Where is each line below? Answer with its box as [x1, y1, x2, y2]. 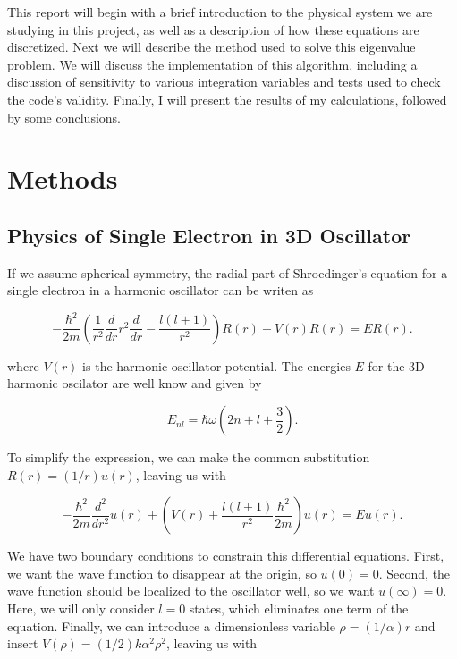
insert [7, 634, 38, 653]
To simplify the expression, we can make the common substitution [7, 448, 370, 467]
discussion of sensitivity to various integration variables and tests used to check [7, 72, 441, 91]
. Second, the [378, 563, 451, 582]
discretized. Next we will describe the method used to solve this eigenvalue [7, 38, 416, 56]
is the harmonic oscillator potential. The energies [82, 356, 351, 375]
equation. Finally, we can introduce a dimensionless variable [7, 616, 335, 635]
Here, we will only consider [7, 599, 155, 618]
